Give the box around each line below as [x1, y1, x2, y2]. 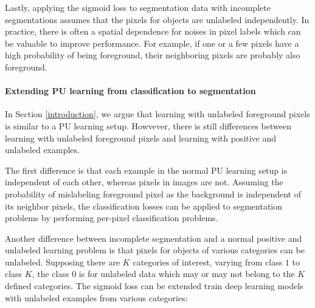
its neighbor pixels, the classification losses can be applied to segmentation [5, 199, 283, 212]
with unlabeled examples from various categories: [5, 291, 188, 304]
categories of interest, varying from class [133, 255, 283, 268]
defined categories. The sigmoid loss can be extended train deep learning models [5, 279, 303, 292]
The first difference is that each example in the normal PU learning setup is [5, 163, 288, 176]
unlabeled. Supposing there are [5, 255, 120, 268]
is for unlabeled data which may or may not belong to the [78, 267, 295, 280]
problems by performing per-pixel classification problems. [5, 211, 218, 224]
